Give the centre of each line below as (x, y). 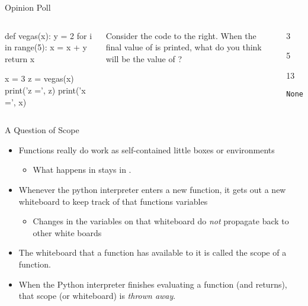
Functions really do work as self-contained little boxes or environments (147, 149)
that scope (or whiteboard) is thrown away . (97, 296)
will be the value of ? (144, 58)
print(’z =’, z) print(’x (45, 90)
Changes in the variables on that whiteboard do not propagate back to (161, 221)
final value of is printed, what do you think (184, 47)
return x (20, 58)
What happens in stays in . (82, 170)
